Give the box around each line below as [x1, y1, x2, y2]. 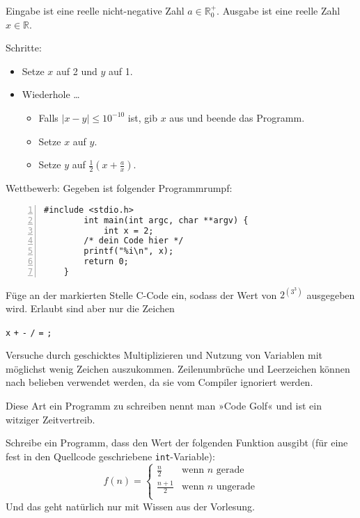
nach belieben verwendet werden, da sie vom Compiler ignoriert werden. [6, 375, 313, 389]
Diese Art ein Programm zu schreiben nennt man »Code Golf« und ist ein [6, 398, 322, 412]
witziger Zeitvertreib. [6, 412, 95, 426]
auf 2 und [56, 63, 97, 78]
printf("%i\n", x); [84, 246, 174, 257]
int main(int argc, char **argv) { [84, 215, 249, 225]
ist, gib [127, 110, 157, 124]
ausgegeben [306, 287, 355, 302]
